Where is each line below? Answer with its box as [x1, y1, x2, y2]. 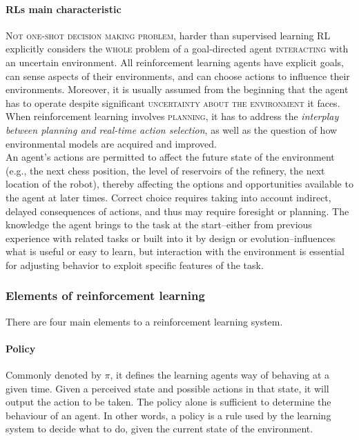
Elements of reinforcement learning [6, 287, 205, 304]
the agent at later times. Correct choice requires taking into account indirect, [6, 190, 331, 204]
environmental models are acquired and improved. [6, 136, 217, 150]
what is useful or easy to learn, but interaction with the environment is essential [6, 244, 345, 259]
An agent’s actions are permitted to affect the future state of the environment [6, 150, 335, 164]
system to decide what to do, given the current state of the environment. [6, 421, 313, 436]
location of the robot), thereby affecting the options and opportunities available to [6, 177, 353, 191]
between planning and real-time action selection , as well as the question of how [6, 122, 338, 137]
